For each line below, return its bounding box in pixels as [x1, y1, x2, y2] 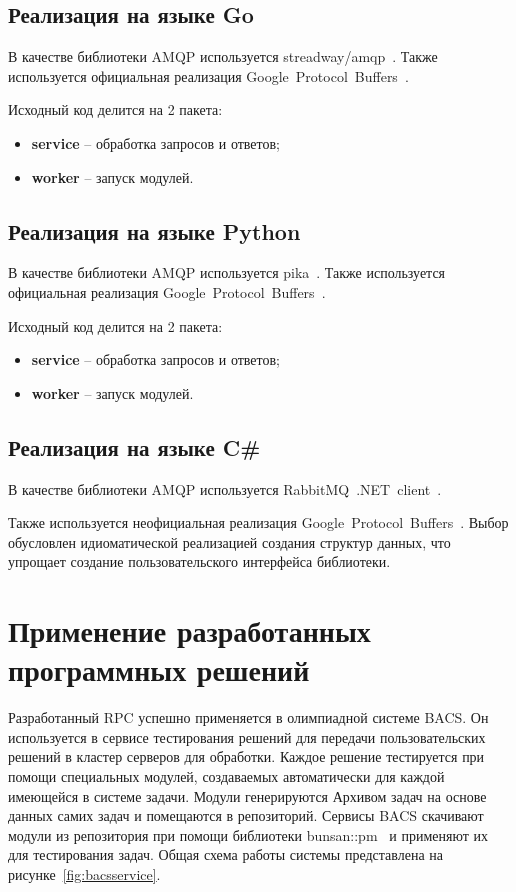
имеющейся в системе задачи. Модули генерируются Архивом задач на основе [8, 785, 487, 806]
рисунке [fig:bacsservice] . [8, 863, 161, 884]
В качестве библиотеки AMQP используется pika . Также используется [8, 262, 446, 283]
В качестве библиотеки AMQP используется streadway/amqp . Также [8, 46, 438, 67]
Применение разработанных [8, 610, 371, 651]
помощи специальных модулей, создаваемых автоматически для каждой [8, 766, 445, 787]
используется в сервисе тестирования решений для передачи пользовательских [8, 726, 486, 747]
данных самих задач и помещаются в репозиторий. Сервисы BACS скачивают [8, 805, 484, 826]
